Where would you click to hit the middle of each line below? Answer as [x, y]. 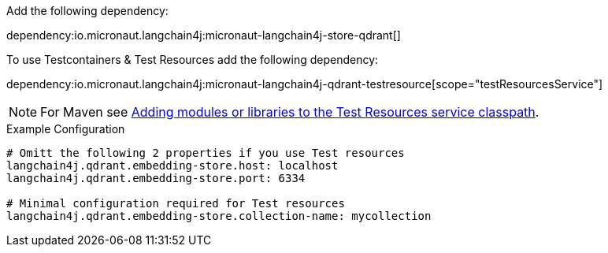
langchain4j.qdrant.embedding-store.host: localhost [172, 166]
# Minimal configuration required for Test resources [176, 203]
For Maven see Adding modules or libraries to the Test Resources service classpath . [290, 112]
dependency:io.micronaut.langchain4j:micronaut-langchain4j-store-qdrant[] [204, 35]
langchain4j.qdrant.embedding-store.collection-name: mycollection [219, 216]
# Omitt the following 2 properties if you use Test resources [206, 153]
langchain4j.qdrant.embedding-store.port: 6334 [156, 178]
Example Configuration [66, 129]
